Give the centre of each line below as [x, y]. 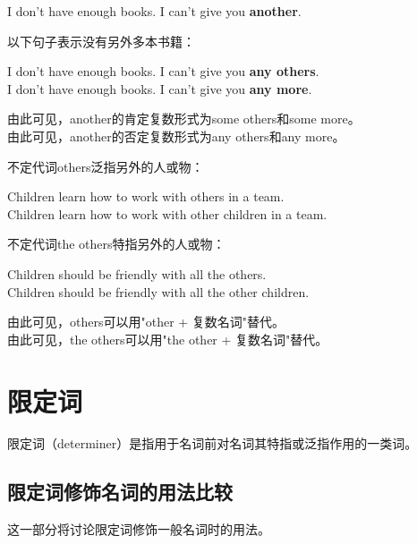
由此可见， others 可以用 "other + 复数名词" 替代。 [146, 322]
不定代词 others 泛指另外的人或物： [106, 166]
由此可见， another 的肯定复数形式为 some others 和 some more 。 [184, 119]
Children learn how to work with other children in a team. [167, 213]
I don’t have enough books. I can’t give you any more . [160, 88]
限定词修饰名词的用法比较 [120, 492]
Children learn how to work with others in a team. [146, 196]
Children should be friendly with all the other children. [158, 291]
